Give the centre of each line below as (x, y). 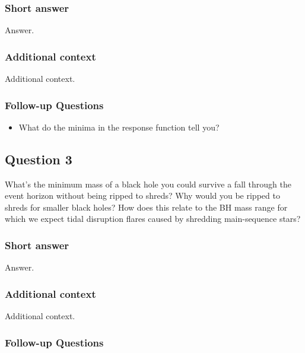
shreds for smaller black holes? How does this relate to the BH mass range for (146, 207)
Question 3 (39, 159)
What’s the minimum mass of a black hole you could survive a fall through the (148, 184)
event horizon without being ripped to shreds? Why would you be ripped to (142, 195)
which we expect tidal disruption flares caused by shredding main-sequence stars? (153, 219)
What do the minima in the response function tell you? (119, 127)
